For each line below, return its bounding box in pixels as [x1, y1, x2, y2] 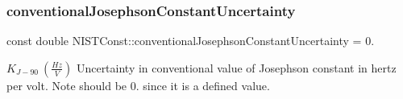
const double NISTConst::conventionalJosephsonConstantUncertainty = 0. [6, 32, 375, 49]
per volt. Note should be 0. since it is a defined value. [6, 76, 270, 93]
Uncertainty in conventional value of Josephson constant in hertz [76, 59, 397, 76]
